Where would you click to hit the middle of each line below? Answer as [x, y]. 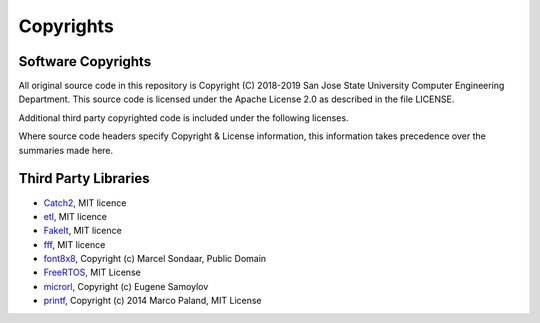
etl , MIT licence [75, 216]
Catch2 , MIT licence [85, 202]
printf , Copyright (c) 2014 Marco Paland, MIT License [152, 301]
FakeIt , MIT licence [82, 231]
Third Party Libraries [84, 178]
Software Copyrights [85, 61]
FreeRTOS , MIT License [92, 272]
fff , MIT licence [74, 244]
